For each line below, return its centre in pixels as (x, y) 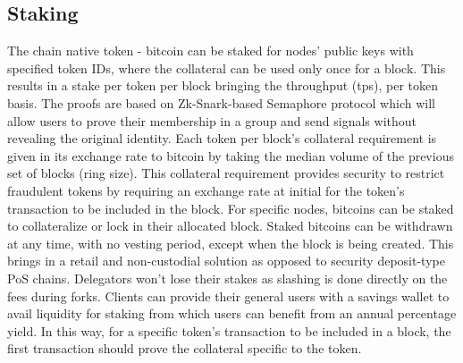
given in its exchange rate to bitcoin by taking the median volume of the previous (231, 155)
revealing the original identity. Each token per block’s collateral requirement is (222, 138)
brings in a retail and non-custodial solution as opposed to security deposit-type (226, 261)
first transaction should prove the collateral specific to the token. (185, 348)
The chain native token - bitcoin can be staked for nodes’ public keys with (210, 51)
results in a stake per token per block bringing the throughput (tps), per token (223, 85)
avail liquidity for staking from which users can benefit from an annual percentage (232, 313)
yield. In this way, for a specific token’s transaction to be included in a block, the (229, 330)
